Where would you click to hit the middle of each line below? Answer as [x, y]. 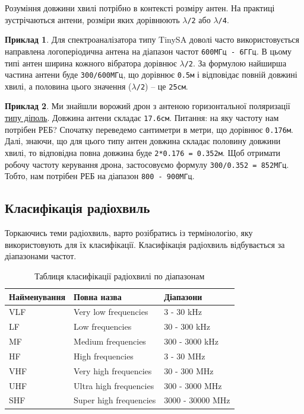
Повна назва [98, 296]
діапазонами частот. [41, 256]
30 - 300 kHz [187, 327]
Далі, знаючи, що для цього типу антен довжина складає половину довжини [143, 141]
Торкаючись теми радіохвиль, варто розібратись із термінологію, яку [129, 233]
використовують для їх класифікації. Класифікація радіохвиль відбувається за [145, 244]
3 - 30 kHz [183, 312]
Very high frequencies [113, 370]
